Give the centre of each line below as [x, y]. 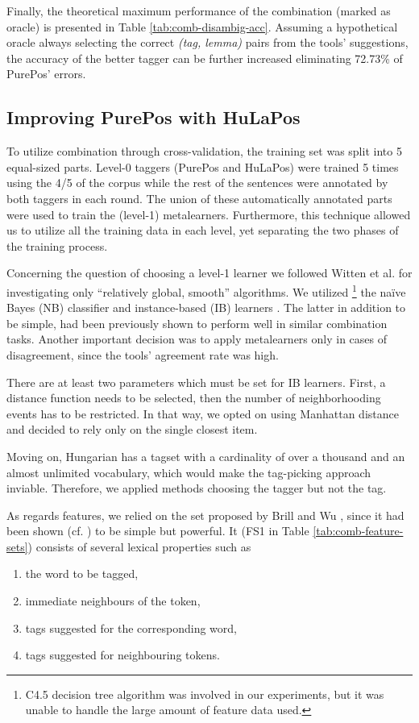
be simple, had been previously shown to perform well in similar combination [197, 323]
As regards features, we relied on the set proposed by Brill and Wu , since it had [205, 515]
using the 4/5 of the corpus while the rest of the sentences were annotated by [197, 183]
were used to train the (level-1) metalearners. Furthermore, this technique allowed [209, 214]
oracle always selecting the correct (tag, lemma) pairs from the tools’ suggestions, [207, 42]
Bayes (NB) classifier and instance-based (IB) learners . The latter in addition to [206, 307]
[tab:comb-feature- [358, 531]
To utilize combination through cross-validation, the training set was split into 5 [204, 151]
